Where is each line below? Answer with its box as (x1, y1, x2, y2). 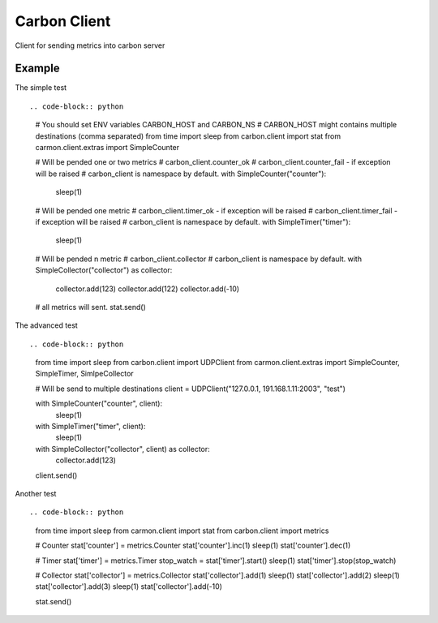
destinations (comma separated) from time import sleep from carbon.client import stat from (35, 131, 341, 141)
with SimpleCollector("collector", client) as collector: (35, 444, 210, 453)
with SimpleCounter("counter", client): (35, 398, 162, 409)
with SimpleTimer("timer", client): (35, 422, 146, 432)
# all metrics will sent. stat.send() (35, 302, 146, 311)
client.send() (35, 470, 78, 480)
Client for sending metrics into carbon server (15, 41, 165, 50)
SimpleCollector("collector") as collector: (35, 265, 173, 275)
